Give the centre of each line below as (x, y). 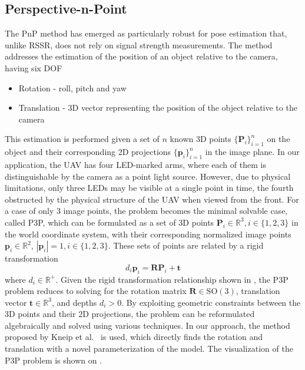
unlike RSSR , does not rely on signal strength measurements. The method (139, 44)
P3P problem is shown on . (54, 360)
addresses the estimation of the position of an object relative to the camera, (141, 56)
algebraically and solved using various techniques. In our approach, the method (147, 325)
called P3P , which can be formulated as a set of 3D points (110, 222)
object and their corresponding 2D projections (88, 152)
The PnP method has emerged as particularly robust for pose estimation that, (146, 33)
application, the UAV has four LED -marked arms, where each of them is (135, 164)
